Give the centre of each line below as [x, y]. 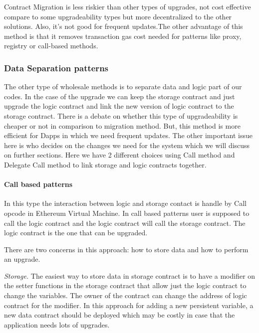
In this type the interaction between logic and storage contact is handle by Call [126, 203]
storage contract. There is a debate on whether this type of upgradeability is [121, 115]
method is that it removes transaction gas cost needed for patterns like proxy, [123, 36]
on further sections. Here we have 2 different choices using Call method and [120, 155]
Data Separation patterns [56, 68]
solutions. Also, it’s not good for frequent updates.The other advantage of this [124, 26]
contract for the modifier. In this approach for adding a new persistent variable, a [129, 305]
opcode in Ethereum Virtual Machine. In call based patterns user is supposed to [127, 213]
